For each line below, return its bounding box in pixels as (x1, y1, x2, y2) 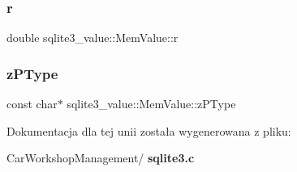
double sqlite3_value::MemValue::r (6, 29, 179, 46)
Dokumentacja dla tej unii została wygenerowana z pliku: (6, 122, 291, 139)
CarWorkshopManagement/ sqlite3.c (6, 149, 195, 166)
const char (6, 95, 58, 112)
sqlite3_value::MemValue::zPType (67, 95, 236, 112)
